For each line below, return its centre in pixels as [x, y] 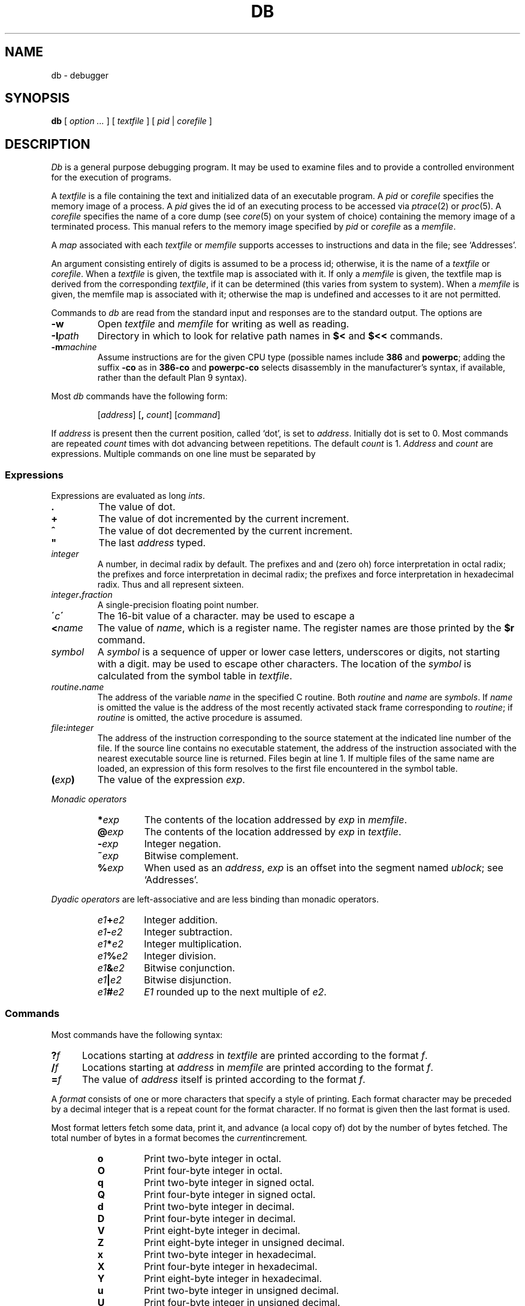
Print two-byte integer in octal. [213, 1158]
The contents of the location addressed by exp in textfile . [273, 832]
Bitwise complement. [191, 856]
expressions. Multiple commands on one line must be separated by [183, 454]
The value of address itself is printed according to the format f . [224, 1079]
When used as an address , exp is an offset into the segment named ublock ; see [324, 868]
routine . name [78, 687]
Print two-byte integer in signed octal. [229, 1182]
